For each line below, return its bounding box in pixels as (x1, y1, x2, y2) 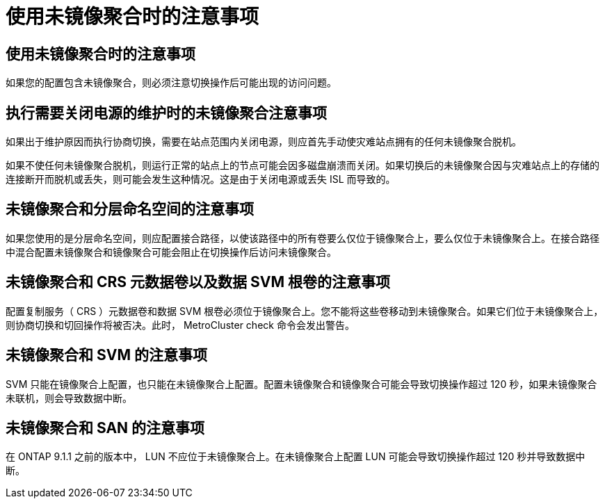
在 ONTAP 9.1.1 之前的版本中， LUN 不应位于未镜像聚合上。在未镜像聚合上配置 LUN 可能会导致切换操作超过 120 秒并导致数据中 (6, 450, 586, 463)
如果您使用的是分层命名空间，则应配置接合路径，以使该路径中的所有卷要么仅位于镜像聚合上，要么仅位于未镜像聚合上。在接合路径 (6, 231, 599, 244)
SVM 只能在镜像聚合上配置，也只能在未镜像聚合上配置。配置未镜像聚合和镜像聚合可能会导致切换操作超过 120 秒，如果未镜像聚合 (6, 377, 597, 390)
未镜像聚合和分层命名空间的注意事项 (6, 200, 254, 218)
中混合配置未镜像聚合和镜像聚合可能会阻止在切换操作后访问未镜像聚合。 (6, 245, 337, 258)
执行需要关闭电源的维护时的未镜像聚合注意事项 (6, 104, 327, 122)
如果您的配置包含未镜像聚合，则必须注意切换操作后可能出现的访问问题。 (6, 76, 337, 89)
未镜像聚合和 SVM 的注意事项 (6, 346, 207, 364)
